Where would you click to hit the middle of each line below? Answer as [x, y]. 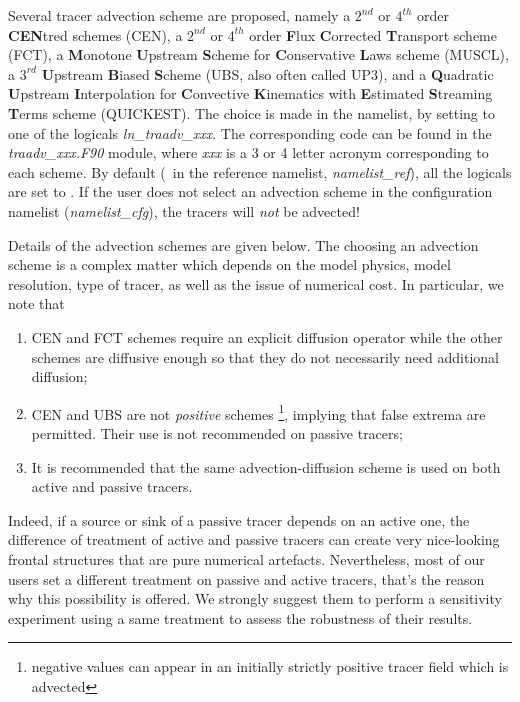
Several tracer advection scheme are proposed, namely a [179, 15]
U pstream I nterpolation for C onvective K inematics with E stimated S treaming [250, 93]
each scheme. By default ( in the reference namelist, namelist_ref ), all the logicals [260, 171]
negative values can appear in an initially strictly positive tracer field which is [270, 666]
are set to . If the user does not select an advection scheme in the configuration [250, 191]
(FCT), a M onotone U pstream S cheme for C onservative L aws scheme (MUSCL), [258, 54]
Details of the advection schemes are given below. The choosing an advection [243, 244]
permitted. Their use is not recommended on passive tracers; [217, 432]
